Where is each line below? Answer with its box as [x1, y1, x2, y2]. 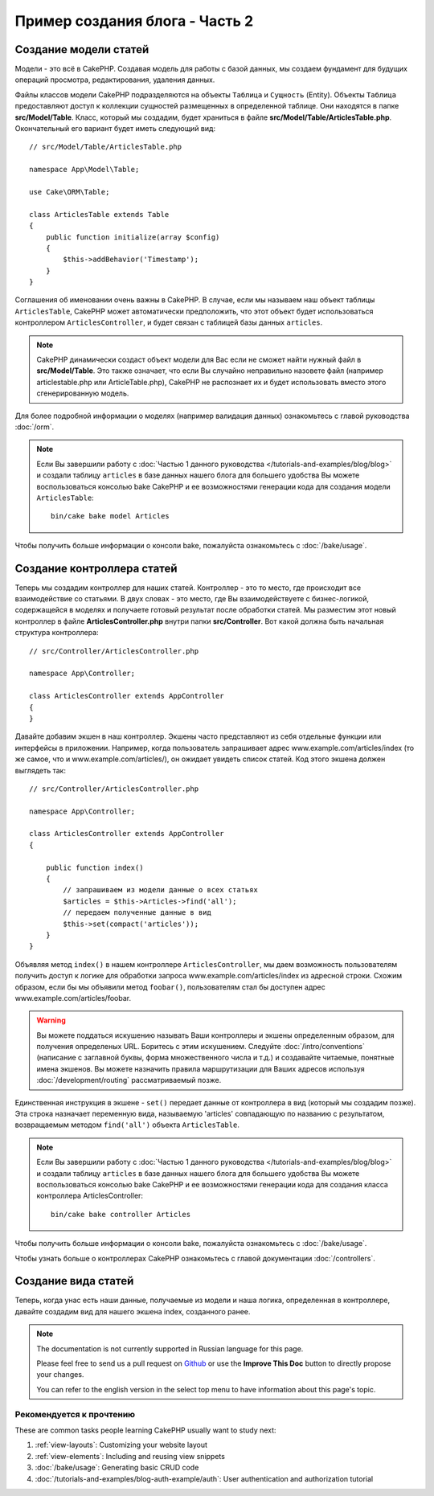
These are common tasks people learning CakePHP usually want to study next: [14, 1425, 276, 1435]
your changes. [36, 1370, 84, 1379]
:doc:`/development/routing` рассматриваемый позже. [36, 1076, 222, 1085]
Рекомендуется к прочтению [14, 1408, 136, 1420]
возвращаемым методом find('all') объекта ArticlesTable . [14, 1120, 240, 1129]
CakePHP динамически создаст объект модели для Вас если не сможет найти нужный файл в [36, 355, 362, 365]
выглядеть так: [14, 765, 66, 775]
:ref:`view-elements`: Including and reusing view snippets [35, 1451, 225, 1461]
